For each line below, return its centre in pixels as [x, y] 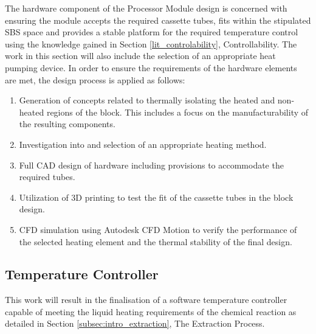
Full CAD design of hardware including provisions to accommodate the [151, 165]
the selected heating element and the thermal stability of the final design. [156, 241]
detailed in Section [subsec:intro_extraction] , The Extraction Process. [135, 323]
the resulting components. [67, 124]
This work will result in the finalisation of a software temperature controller [146, 300]
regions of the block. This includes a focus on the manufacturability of [177, 112]
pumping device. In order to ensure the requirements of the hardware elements [151, 67]
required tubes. [47, 177]
